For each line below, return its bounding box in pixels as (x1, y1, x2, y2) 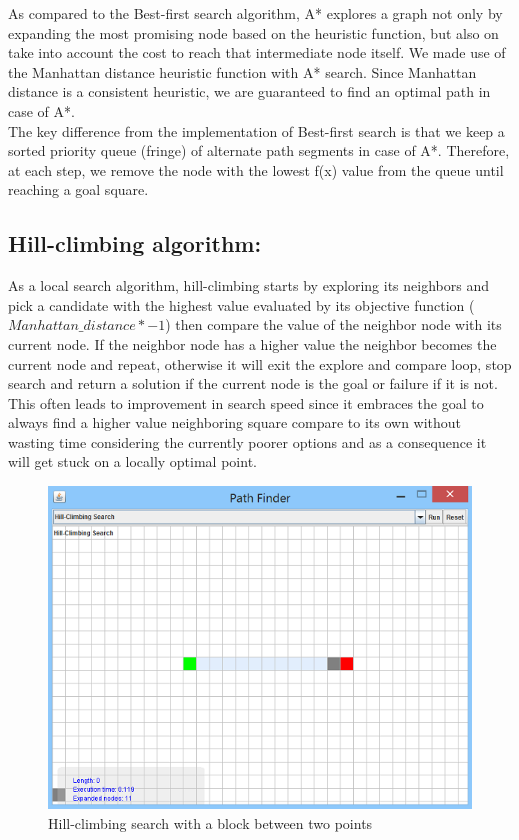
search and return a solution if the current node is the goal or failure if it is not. (8, 373, 498, 394)
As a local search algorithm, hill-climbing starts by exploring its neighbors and (8, 275, 489, 296)
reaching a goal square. (8, 179, 149, 200)
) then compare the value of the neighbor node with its (165, 314, 502, 335)
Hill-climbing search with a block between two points (48, 812, 373, 833)
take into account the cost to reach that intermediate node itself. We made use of (8, 42, 506, 63)
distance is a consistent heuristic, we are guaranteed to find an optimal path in (8, 81, 491, 102)
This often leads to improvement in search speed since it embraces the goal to (8, 392, 484, 413)
